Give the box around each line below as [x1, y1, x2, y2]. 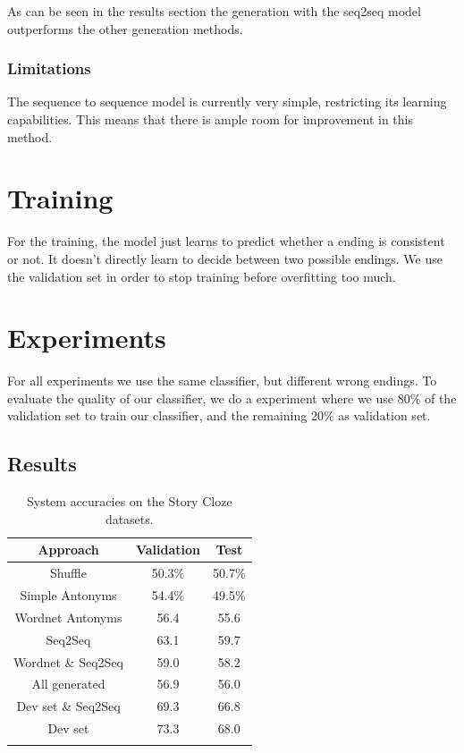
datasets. [105, 509, 154, 528]
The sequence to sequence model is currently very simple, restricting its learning [7, 92, 447, 111]
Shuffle [50, 563, 87, 582]
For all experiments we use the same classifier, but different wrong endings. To [7, 371, 437, 390]
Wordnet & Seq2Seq [13, 652, 123, 671]
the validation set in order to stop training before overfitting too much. [7, 267, 396, 285]
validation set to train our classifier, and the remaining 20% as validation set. [7, 406, 431, 425]
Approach [38, 540, 99, 559]
